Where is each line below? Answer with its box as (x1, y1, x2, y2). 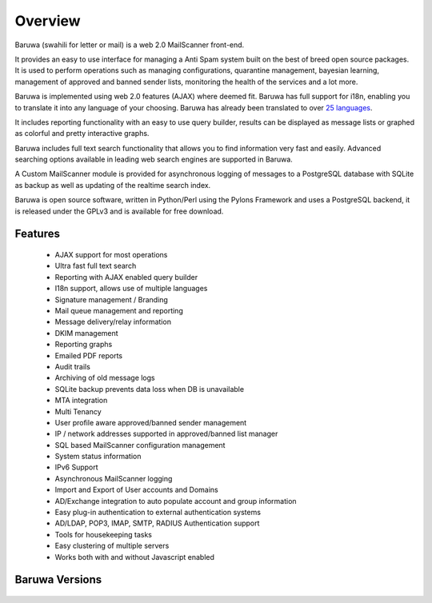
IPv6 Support (54, 462, 99, 472)
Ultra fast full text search (54, 261, 137, 271)
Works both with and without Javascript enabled (54, 552, 215, 561)
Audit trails (54, 361, 91, 371)
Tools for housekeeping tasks (54, 529, 152, 539)
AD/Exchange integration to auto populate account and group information (54, 496, 297, 505)
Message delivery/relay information (54, 317, 172, 327)
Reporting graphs (54, 340, 113, 349)
